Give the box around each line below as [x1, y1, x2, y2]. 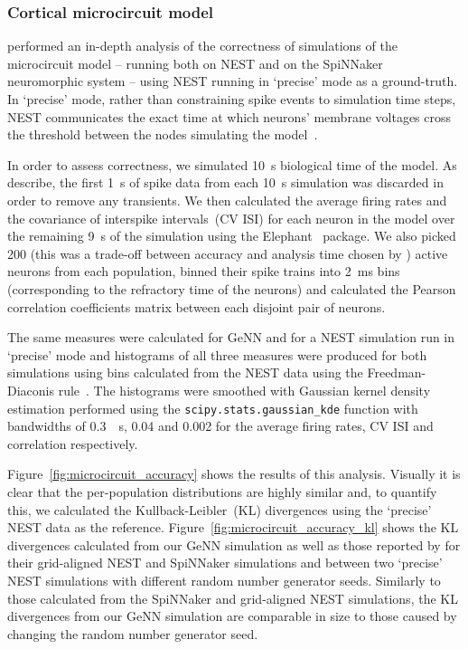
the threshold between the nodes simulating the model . [7, 125, 318, 144]
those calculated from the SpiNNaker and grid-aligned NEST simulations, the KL [7, 588, 458, 607]
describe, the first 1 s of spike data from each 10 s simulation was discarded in [7, 173, 444, 192]
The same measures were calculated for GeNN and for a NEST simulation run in [7, 328, 455, 347]
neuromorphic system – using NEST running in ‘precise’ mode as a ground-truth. [7, 72, 458, 91]
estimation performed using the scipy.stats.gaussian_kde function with [7, 398, 418, 417]
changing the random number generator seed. [7, 624, 258, 643]
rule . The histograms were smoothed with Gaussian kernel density [58, 380, 431, 399]
